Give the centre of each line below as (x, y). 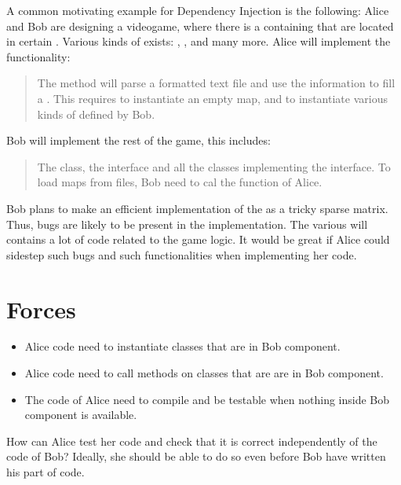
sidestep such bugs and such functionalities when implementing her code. (182, 254)
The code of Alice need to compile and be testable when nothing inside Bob (207, 399)
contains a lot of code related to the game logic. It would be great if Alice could (198, 239)
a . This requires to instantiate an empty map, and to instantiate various (212, 98)
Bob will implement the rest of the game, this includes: (139, 140)
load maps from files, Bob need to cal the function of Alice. (180, 182)
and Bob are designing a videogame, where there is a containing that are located (200, 26)
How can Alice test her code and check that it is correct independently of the (192, 441)
